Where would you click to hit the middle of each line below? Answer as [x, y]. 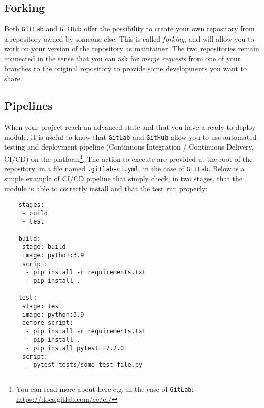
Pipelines [28, 106]
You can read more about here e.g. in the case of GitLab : [105, 389]
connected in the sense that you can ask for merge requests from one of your [122, 59]
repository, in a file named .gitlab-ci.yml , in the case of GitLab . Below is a [124, 169]
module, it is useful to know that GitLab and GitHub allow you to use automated [130, 137]
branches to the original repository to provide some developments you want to [126, 68]
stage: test [42, 306]
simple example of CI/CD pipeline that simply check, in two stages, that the [123, 178]
